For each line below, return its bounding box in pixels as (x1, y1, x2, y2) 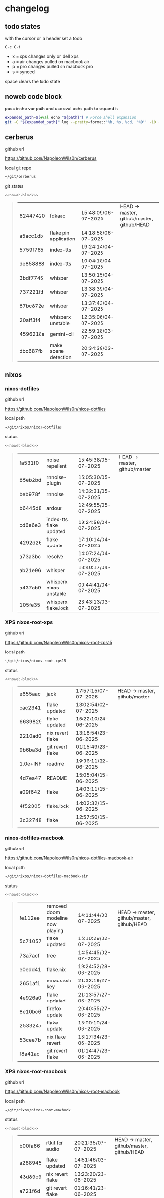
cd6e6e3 (19, 522, 41, 528)
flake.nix (46, 966, 66, 973)
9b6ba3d (19, 746, 41, 753)
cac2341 (19, 704, 41, 711)
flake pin (49, 229, 70, 236)
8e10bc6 (19, 1008, 41, 1015)
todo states (5, 22, 41, 31)
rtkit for (46, 1139, 63, 1146)
